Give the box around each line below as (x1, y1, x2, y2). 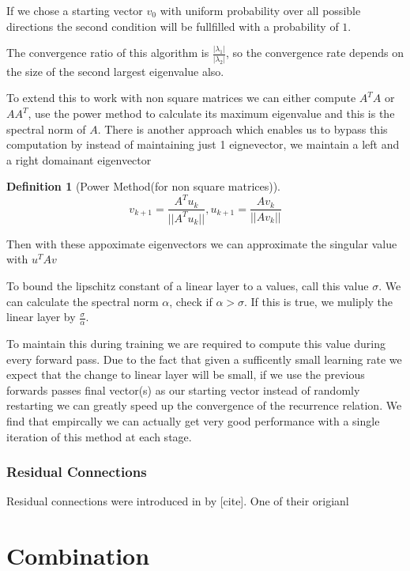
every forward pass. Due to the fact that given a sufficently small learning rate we (6, 350, 402, 367)
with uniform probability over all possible (160, 2, 361, 18)
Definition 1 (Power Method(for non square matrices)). (6, 178, 281, 195)
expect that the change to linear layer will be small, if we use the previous (6, 366, 365, 383)
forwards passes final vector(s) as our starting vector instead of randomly (6, 381, 360, 398)
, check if (169, 293, 213, 309)
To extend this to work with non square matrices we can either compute (6, 89, 356, 106)
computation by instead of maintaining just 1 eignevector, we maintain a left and (6, 136, 400, 153)
